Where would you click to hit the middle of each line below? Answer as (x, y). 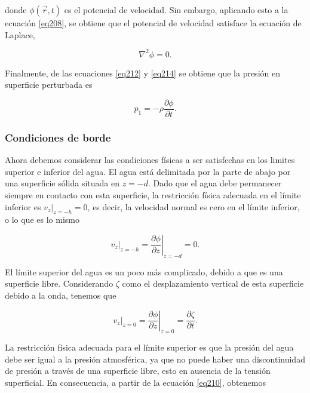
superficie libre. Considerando (59, 283)
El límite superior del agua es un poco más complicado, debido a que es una (144, 271)
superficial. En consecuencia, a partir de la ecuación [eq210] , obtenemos (135, 383)
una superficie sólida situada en (62, 183)
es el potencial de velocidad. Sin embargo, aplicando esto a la (176, 10)
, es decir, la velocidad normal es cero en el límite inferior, (194, 206)
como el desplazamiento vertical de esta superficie (213, 283)
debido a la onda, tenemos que (61, 295)
